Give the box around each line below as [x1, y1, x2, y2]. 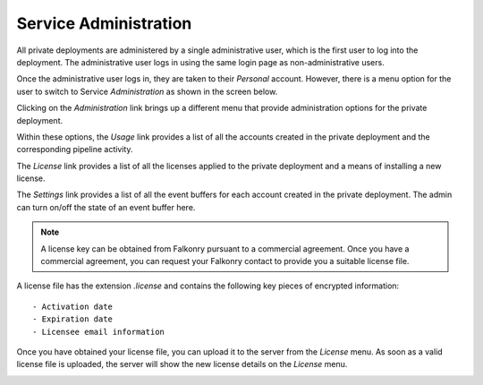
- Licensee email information [32, 327, 165, 337]
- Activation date [32, 301, 114, 312]
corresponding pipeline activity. [16, 144, 133, 155]
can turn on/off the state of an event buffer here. [16, 201, 196, 212]
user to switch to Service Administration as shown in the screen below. [16, 86, 278, 97]
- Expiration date [32, 314, 114, 324]
